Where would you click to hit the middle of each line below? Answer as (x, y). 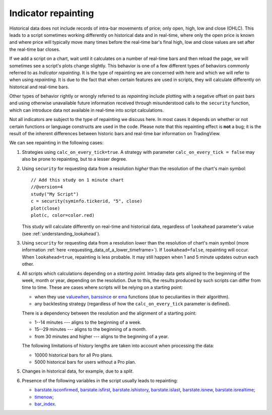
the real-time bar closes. (35, 49)
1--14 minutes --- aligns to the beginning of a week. (88, 322)
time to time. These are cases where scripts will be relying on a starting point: (103, 287)
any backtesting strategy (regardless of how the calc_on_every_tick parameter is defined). (132, 304)
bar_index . (45, 404)
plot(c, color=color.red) (63, 215)
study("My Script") (55, 194)
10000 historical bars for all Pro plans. (74, 355)
